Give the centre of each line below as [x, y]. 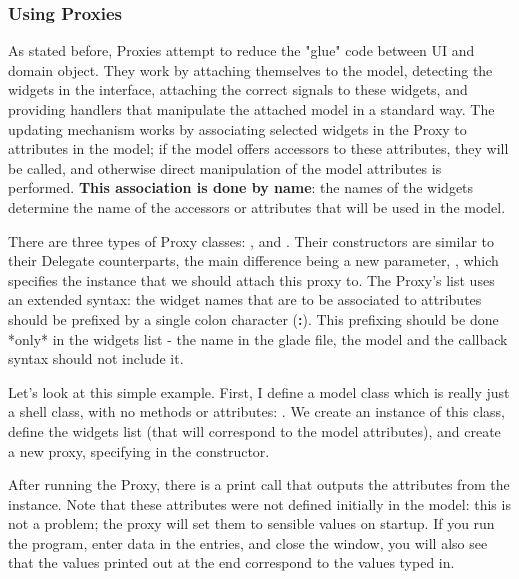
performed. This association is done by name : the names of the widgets [241, 187]
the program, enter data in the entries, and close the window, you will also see [248, 542]
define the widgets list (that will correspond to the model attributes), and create [254, 430]
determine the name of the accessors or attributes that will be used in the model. [257, 206]
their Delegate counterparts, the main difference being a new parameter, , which [253, 260]
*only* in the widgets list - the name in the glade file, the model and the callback [258, 338]
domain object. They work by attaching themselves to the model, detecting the [250, 69]
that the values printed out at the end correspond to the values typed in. [231, 562]
